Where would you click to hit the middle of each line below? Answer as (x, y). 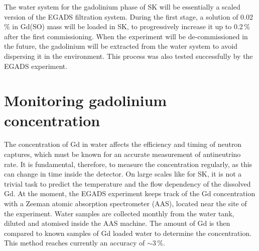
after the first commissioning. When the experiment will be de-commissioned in (126, 36)
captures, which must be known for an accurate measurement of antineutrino (122, 154)
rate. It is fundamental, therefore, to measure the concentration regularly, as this (128, 164)
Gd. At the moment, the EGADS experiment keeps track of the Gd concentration (130, 193)
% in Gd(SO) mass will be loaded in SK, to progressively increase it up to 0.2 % (127, 26)
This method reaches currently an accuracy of (75, 243)
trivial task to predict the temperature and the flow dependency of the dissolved (127, 183)
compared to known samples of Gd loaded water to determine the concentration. (128, 233)
